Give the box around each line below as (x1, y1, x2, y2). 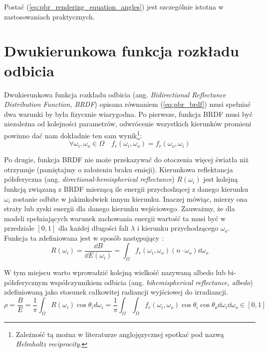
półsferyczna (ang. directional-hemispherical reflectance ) (4, 174, 175, 184)
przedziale (4, 223, 34, 233)
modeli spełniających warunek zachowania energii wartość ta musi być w (4, 213, 226, 223)
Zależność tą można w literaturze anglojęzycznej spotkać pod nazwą (15, 329, 224, 339)
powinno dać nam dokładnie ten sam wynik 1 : (4, 128, 142, 140)
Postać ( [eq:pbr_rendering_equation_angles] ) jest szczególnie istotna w (4, 1, 224, 11)
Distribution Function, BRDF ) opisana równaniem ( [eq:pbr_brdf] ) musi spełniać (4, 99, 251, 109)
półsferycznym (4, 277, 48, 287)
